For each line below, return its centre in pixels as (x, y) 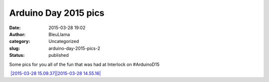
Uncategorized (64, 41)
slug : (14, 48)
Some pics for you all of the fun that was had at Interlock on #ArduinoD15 (84, 64)
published (59, 55)
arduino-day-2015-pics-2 (74, 48)
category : (20, 41)
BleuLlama (59, 34)
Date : (15, 28)
